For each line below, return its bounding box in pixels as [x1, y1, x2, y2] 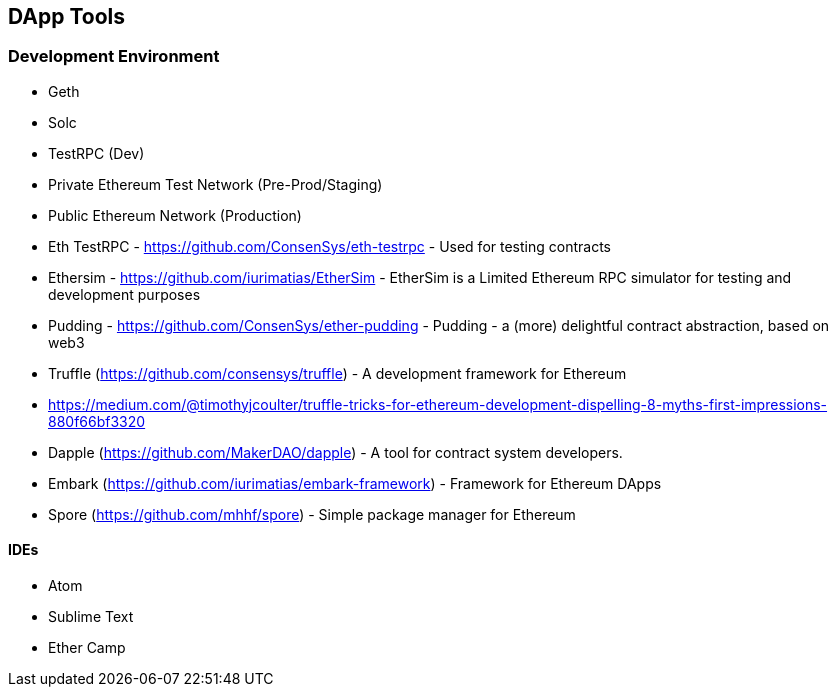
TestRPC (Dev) [48, 144, 145, 162]
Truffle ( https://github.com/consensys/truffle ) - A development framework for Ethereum [48, 364, 627, 382]
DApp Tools [8, 4, 125, 29]
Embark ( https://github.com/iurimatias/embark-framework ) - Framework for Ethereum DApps [48, 474, 662, 492]
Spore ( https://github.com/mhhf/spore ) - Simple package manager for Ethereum [48, 505, 576, 523]
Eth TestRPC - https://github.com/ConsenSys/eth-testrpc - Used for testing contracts [48, 237, 611, 255]
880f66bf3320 [48, 412, 146, 430]
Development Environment [8, 46, 220, 67]
